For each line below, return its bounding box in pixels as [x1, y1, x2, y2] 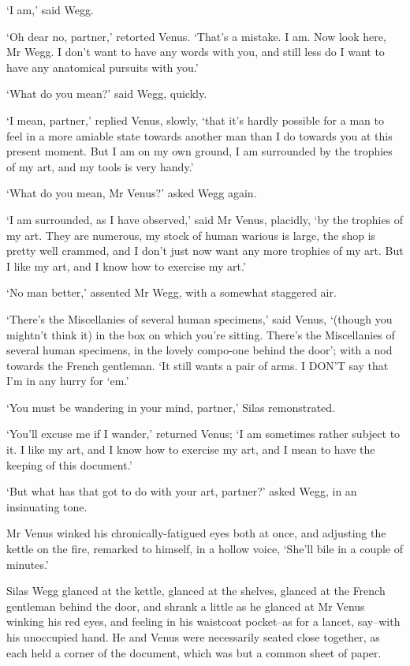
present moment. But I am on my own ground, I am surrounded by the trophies [6, 143, 393, 159]
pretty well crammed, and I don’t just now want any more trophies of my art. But [6, 242, 404, 259]
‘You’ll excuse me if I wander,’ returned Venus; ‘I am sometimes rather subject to [6, 425, 401, 442]
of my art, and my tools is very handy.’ [6, 158, 194, 174]
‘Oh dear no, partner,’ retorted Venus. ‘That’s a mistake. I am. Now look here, [6, 28, 386, 44]
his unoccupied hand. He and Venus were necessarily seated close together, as [6, 629, 380, 645]
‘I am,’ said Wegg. [6, 2, 94, 17]
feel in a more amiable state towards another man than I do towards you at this [6, 127, 393, 144]
